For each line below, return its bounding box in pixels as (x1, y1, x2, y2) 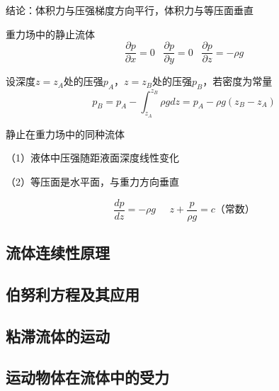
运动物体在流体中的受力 (6, 366, 169, 388)
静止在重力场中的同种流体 (6, 126, 125, 141)
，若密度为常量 (203, 74, 273, 89)
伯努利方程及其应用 (6, 283, 139, 305)
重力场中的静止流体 (6, 26, 95, 41)
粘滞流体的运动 (6, 324, 110, 346)
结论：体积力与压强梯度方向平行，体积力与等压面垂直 (6, 3, 254, 17)
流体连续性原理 (6, 241, 110, 263)
